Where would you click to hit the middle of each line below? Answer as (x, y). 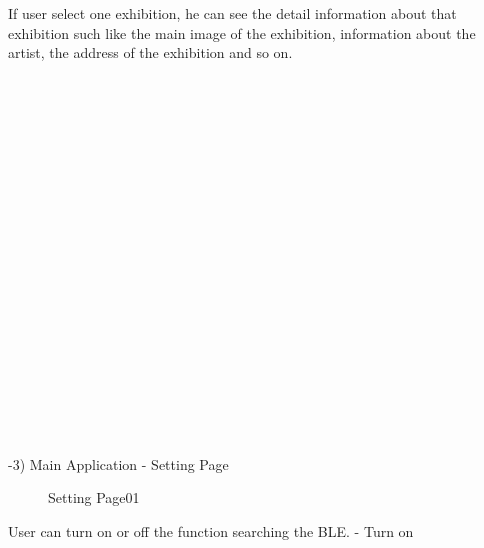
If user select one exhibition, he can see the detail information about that (232, 13)
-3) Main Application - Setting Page (118, 463)
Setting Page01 (94, 497)
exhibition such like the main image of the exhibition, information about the (242, 32)
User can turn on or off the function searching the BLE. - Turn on (211, 530)
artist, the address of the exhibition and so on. (150, 52)
